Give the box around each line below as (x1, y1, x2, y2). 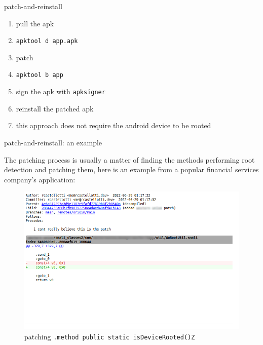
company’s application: (4, 174, 76, 184)
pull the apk (16, 18, 54, 28)
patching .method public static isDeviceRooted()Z (24, 331, 195, 341)
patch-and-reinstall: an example (4, 137, 102, 147)
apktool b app (16, 71, 63, 79)
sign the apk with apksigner (16, 86, 105, 97)
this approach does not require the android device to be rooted (16, 120, 211, 131)
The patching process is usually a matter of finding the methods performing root (4, 154, 255, 165)
